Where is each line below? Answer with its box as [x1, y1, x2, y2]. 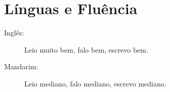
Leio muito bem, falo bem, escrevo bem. [24, 44, 148, 55]
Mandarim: [4, 61, 38, 72]
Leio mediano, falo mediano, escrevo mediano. [24, 78, 166, 88]
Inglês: [4, 27, 24, 38]
